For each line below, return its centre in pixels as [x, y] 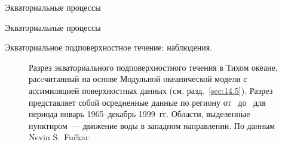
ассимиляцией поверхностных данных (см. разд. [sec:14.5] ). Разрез [151, 90]
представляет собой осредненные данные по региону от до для [147, 102]
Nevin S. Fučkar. [60, 137]
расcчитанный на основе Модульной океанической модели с [138, 79]
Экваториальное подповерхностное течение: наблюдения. [109, 47]
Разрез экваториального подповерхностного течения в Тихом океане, [153, 67]
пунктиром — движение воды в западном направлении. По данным [152, 125]
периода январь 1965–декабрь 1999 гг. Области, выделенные [140, 114]
